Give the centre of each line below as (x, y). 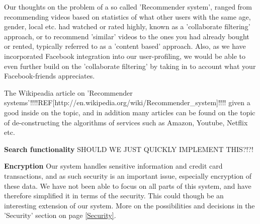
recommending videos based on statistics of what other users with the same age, (127, 16)
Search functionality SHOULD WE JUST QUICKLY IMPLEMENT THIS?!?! (129, 149)
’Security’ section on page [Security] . (60, 215)
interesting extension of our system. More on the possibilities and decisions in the (129, 205)
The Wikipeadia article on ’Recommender (68, 92)
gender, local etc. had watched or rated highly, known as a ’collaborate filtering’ (127, 26)
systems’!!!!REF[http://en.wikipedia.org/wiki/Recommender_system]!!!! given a (127, 102)
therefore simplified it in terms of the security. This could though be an (114, 196)
